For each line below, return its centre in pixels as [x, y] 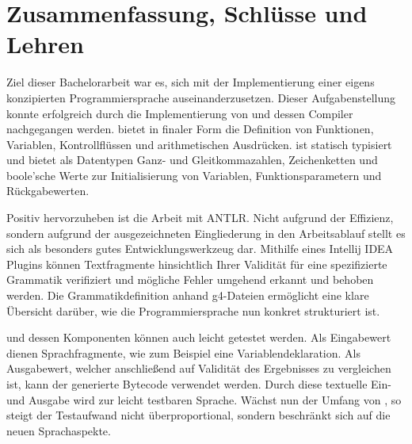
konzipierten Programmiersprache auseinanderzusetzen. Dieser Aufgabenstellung [201, 97]
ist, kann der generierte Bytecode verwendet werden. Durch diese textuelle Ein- [199, 384]
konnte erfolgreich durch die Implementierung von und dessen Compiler [180, 113]
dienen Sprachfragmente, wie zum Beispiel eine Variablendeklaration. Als [183, 352]
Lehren [45, 44]
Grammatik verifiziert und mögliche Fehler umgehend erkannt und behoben [190, 279]
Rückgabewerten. [48, 191]
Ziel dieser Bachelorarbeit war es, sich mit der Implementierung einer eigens [191, 82]
